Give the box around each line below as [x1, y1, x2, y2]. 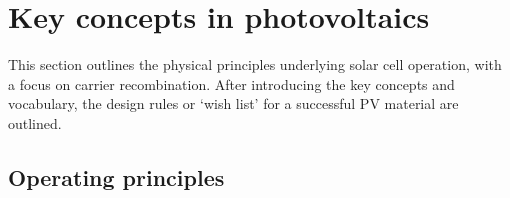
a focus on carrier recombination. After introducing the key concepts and [8, 73, 455, 94]
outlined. [8, 112, 62, 133]
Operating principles [8, 161, 225, 192]
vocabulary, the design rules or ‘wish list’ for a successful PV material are [8, 93, 459, 114]
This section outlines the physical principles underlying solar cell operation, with [8, 54, 502, 75]
